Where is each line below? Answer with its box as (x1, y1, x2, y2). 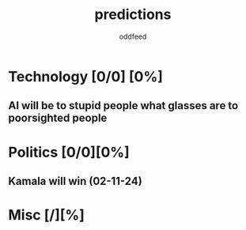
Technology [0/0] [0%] (8, 67, 164, 85)
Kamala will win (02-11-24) (8, 174, 142, 187)
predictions (94, 6, 172, 24)
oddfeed (119, 32, 147, 41)
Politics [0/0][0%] (8, 143, 131, 161)
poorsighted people (8, 111, 108, 125)
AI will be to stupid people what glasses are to (8, 99, 239, 112)
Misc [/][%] (8, 206, 85, 224)
